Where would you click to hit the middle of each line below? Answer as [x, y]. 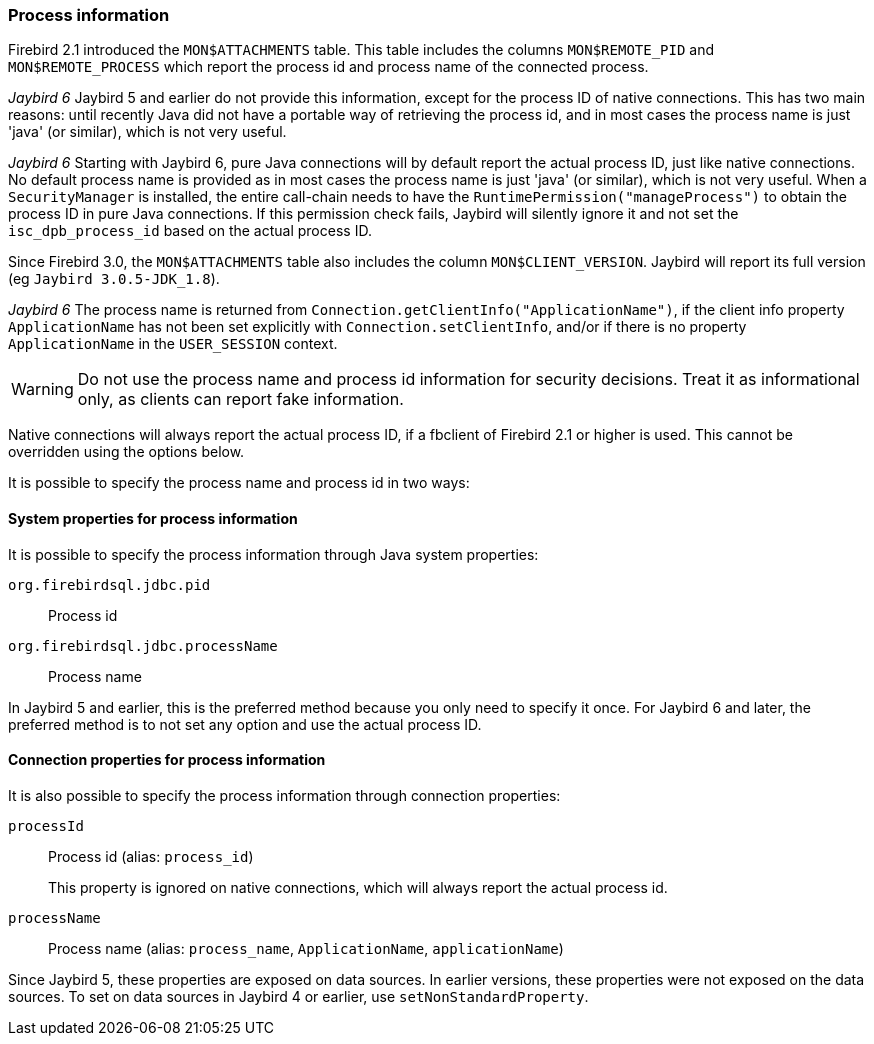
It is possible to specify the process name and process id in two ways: [239, 483]
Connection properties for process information [167, 760]
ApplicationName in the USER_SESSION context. [173, 344]
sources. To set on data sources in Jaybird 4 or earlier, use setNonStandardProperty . [298, 996]
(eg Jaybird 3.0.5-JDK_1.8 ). [114, 279]
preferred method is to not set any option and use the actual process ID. [245, 724]
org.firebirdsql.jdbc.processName [143, 645]
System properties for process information [153, 518]
